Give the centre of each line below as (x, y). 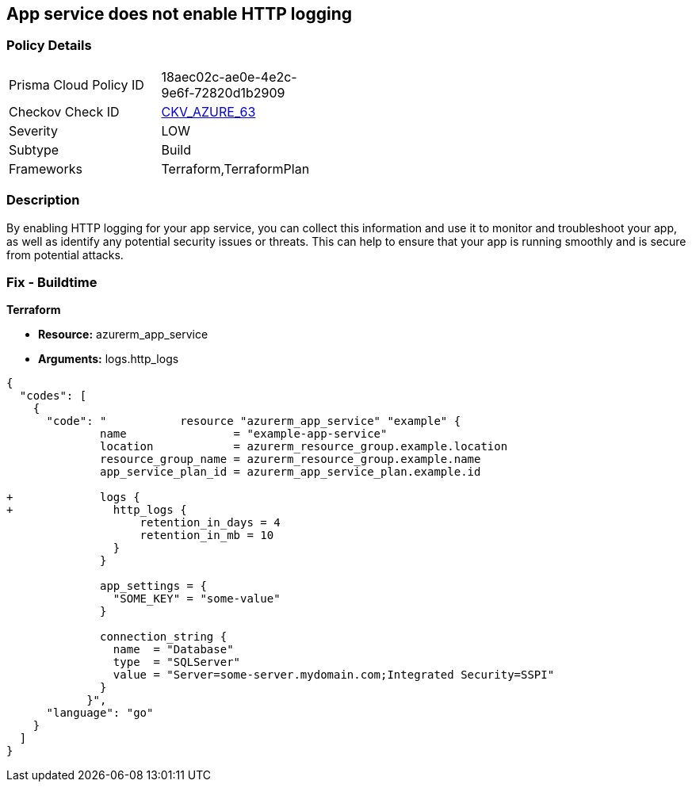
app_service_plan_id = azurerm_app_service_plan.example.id (291, 472)
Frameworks (46, 168)
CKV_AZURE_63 (208, 111)
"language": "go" (100, 713)
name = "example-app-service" (244, 434)
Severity (33, 130)
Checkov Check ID (64, 111)
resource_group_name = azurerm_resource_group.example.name (291, 459)
